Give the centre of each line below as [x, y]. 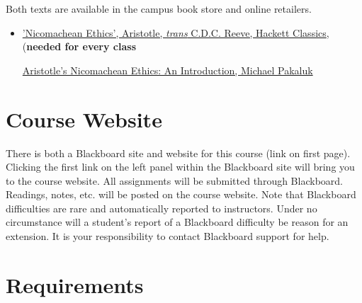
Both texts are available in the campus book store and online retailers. [159, 8]
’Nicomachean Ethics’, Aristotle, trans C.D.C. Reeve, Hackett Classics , [176, 32]
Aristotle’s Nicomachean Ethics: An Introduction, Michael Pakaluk [168, 70]
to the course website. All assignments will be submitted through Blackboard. [174, 180]
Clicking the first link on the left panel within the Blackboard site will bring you [180, 167]
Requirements [75, 284]
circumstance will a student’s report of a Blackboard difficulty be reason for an [177, 222]
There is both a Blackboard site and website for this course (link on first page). [178, 153]
